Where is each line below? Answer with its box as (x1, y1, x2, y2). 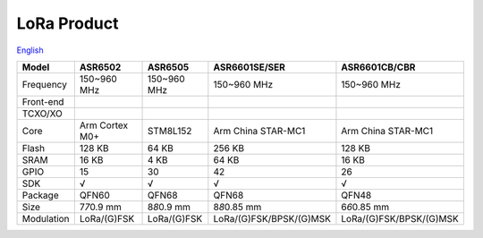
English (16, 45, 44, 55)
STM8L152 (148, 124, 192, 137)
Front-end (21, 95, 64, 107)
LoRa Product (16, 13, 119, 33)
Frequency (21, 78, 67, 90)
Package (21, 189, 59, 201)
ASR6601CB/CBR (341, 61, 416, 73)
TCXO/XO (21, 107, 63, 120)
